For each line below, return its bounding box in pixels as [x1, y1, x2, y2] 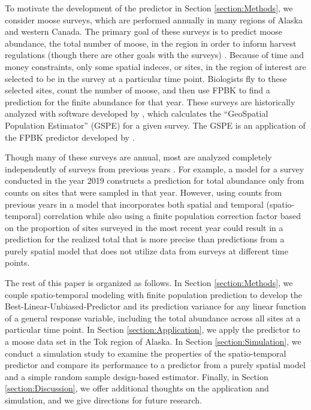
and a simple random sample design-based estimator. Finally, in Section [5, 370, 268, 382]
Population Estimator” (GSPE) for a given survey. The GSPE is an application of [5, 119, 306, 131]
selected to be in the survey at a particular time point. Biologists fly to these [5, 72, 287, 84]
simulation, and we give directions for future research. [5, 394, 203, 406]
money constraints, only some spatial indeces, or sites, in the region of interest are [5, 60, 306, 72]
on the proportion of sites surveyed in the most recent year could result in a [5, 221, 283, 233]
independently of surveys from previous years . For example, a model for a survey [5, 162, 304, 175]
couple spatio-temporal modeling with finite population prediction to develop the [5, 288, 303, 300]
